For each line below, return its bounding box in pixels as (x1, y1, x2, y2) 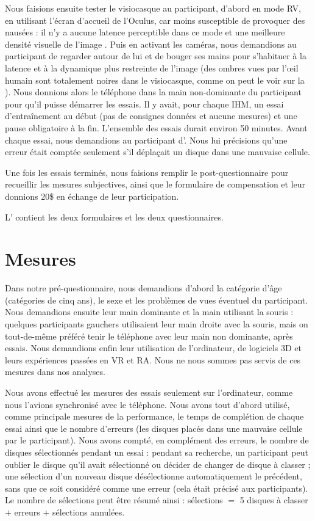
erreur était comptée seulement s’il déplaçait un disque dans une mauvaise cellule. (5, 145, 310, 158)
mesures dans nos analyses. (5, 365, 105, 378)
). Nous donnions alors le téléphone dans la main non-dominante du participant (5, 86, 302, 98)
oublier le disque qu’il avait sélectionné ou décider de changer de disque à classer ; (5, 457, 311, 470)
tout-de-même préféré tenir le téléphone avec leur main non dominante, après (5, 329, 293, 342)
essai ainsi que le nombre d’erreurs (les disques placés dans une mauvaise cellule (5, 421, 303, 434)
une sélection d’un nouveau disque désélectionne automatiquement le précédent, (5, 470, 302, 483)
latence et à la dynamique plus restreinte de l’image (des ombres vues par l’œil (5, 61, 299, 74)
